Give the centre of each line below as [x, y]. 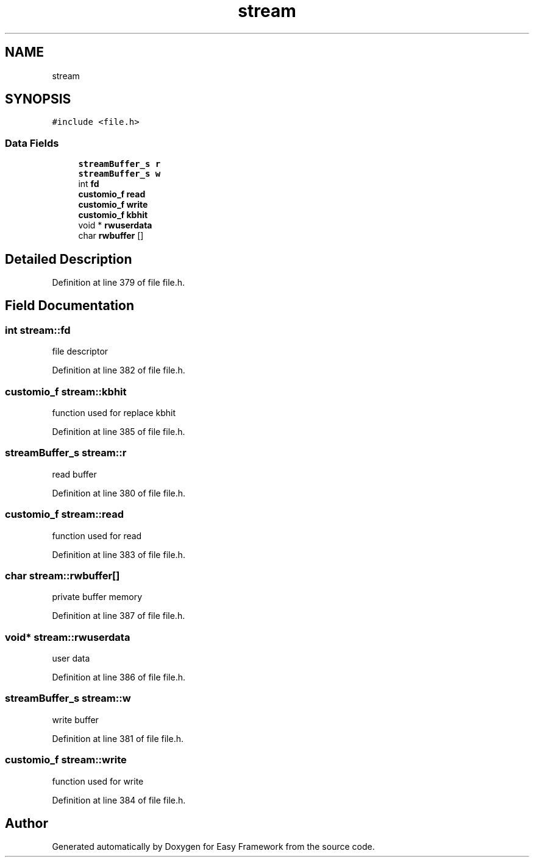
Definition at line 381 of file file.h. [118, 738]
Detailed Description [69, 259]
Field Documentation [69, 306]
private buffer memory [97, 597]
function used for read [97, 535]
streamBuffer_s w [119, 174]
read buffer [74, 474]
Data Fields [32, 143]
